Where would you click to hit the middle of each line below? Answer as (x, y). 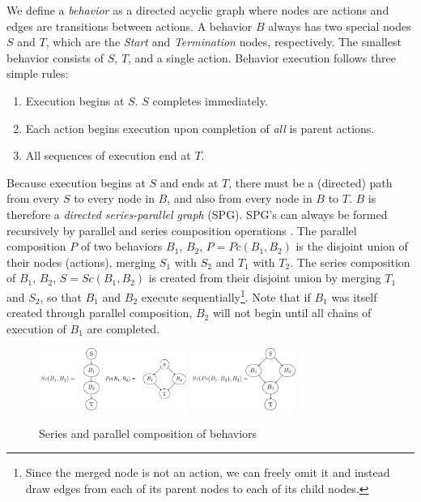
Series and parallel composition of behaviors (148, 433)
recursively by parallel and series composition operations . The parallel (182, 230)
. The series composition (350, 262)
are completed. (123, 328)
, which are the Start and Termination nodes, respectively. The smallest (223, 42)
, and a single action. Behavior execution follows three (262, 57)
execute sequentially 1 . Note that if (226, 295)
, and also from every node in (240, 198)
